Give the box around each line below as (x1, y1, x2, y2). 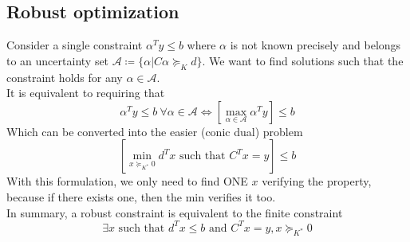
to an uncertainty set (6, 52, 109, 68)
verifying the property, (262, 173, 372, 189)
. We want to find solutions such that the (202, 52, 404, 68)
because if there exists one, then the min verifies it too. (6, 188, 276, 205)
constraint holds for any (6, 68, 123, 85)
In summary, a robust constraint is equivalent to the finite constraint (6, 204, 343, 221)
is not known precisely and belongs (230, 37, 401, 53)
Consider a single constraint (6, 37, 143, 53)
